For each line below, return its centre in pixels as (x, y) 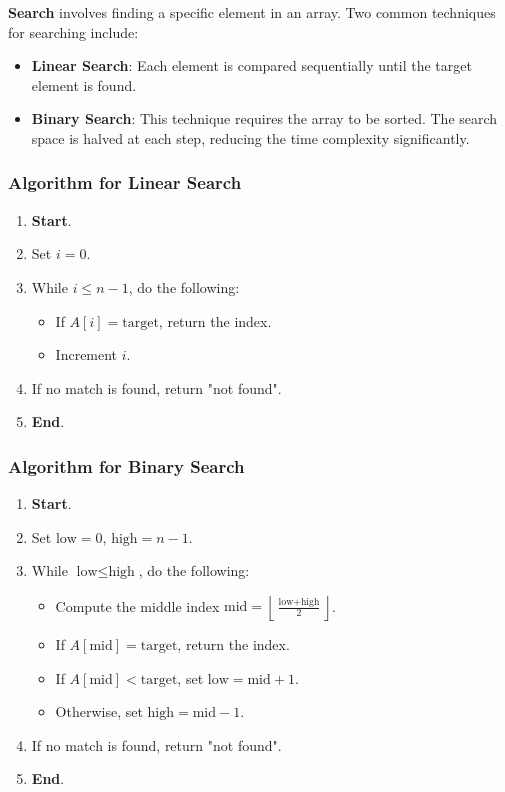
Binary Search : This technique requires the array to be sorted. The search (264, 118)
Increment (86, 354)
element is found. (84, 84)
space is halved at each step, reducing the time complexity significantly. (250, 137)
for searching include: (73, 31)
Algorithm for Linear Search (125, 182)
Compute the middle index (137, 605)
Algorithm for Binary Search (126, 465)
